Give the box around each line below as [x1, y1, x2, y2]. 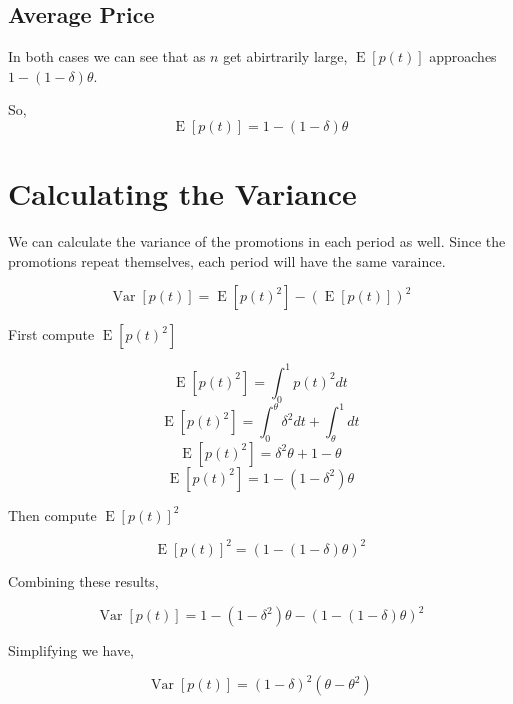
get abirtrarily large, [223, 46, 348, 67]
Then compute [8, 504, 97, 525]
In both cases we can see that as [8, 46, 206, 67]
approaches [429, 46, 497, 67]
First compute [8, 324, 95, 345]
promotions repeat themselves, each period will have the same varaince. [8, 250, 446, 271]
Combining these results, [8, 570, 159, 591]
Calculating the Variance [8, 173, 357, 214]
